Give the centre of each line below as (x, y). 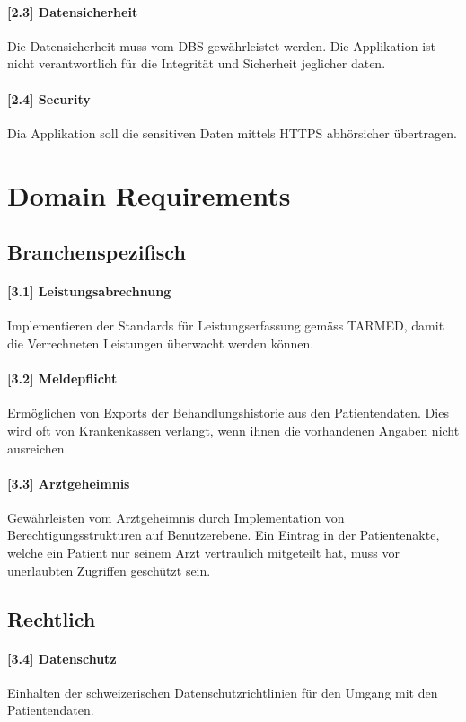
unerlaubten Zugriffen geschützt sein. (109, 570)
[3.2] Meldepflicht (62, 379)
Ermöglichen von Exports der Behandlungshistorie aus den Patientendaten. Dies (228, 413)
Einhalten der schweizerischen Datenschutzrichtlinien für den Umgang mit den (223, 692)
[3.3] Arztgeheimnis (69, 483)
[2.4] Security (49, 98)
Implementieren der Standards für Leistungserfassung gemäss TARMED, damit (226, 326)
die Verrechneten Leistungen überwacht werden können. (161, 343)
